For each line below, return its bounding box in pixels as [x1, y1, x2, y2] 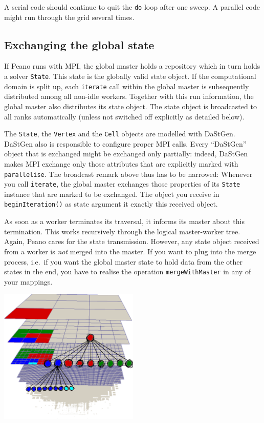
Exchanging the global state [4, 36, 155, 52]
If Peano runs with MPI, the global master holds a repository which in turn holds [4, 61, 260, 71]
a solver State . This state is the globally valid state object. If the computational [4, 71, 256, 82]
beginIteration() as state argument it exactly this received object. [4, 198, 218, 209]
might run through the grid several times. [4, 11, 135, 22]
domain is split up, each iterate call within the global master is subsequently [4, 80, 249, 91]
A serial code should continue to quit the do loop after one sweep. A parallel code [4, 2, 260, 12]
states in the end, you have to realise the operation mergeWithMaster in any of [4, 266, 251, 277]
